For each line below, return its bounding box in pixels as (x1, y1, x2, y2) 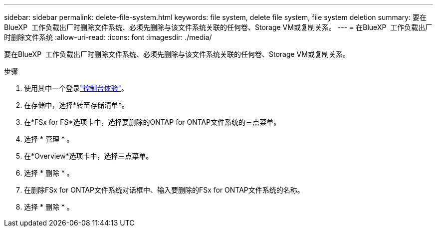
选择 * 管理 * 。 (24, 135, 74, 143)
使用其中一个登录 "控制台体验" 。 (24, 84, 129, 92)
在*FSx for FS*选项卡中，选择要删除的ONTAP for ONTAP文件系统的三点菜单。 (24, 118, 281, 126)
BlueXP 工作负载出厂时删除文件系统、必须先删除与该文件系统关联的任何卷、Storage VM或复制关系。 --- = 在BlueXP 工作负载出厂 (4, 23, 433, 31)
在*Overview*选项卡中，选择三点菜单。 (24, 152, 153, 160)
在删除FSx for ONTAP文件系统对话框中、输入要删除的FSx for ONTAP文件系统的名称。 (24, 186, 304, 194)
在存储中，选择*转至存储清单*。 (24, 101, 129, 109)
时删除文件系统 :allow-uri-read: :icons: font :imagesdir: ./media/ (4, 33, 212, 41)
